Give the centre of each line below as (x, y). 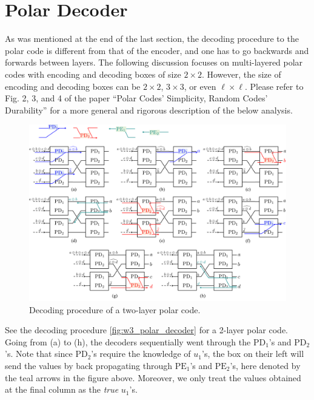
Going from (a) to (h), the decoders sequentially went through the (128, 341)
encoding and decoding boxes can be (73, 86)
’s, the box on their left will (253, 354)
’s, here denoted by (265, 365)
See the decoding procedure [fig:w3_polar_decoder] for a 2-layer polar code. (146, 330)
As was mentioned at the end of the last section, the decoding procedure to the (152, 39)
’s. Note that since (39, 354)
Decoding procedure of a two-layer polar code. (115, 309)
